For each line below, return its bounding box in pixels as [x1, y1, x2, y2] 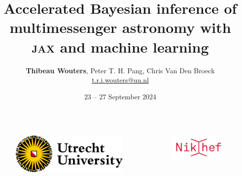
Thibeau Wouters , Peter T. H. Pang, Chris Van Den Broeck [26, 65, 215, 75]
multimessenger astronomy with [9, 17, 231, 37]
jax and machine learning [32, 36, 209, 57]
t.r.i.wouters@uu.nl [92, 75, 149, 85]
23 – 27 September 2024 [84, 91, 157, 101]
